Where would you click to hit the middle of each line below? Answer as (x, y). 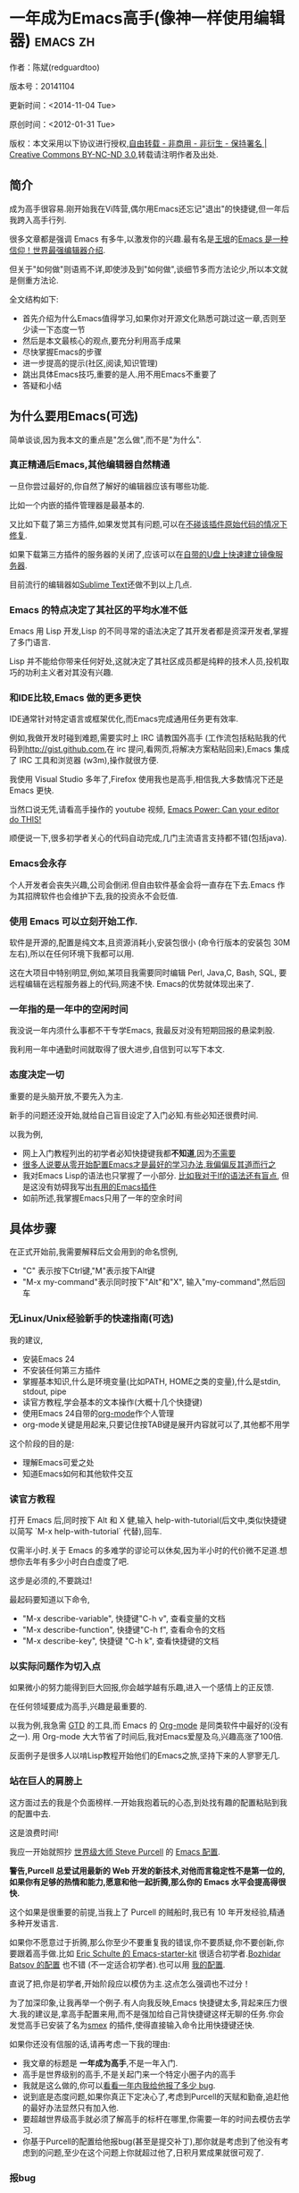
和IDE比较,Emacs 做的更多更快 (75, 698)
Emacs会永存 (38, 863)
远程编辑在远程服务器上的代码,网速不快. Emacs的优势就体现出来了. (132, 984)
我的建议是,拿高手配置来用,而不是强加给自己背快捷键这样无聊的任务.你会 (152, 2013)
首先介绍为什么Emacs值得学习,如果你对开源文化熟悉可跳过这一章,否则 (150, 318)
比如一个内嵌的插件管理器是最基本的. (77, 505)
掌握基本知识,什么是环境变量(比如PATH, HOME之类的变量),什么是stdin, (151, 1381)
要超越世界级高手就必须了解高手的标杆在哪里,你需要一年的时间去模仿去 (152, 2119)
